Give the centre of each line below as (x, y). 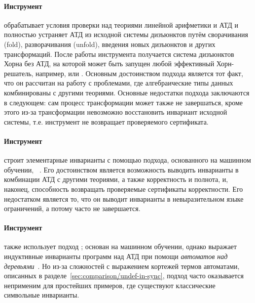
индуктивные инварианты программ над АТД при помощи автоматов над (116, 256)
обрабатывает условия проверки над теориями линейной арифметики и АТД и (121, 24)
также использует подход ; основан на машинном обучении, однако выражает (120, 246)
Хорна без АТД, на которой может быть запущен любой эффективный (109, 64)
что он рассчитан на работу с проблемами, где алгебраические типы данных (119, 83)
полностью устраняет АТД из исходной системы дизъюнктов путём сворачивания (126, 34)
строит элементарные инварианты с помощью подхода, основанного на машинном (127, 160)
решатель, (19, 73)
